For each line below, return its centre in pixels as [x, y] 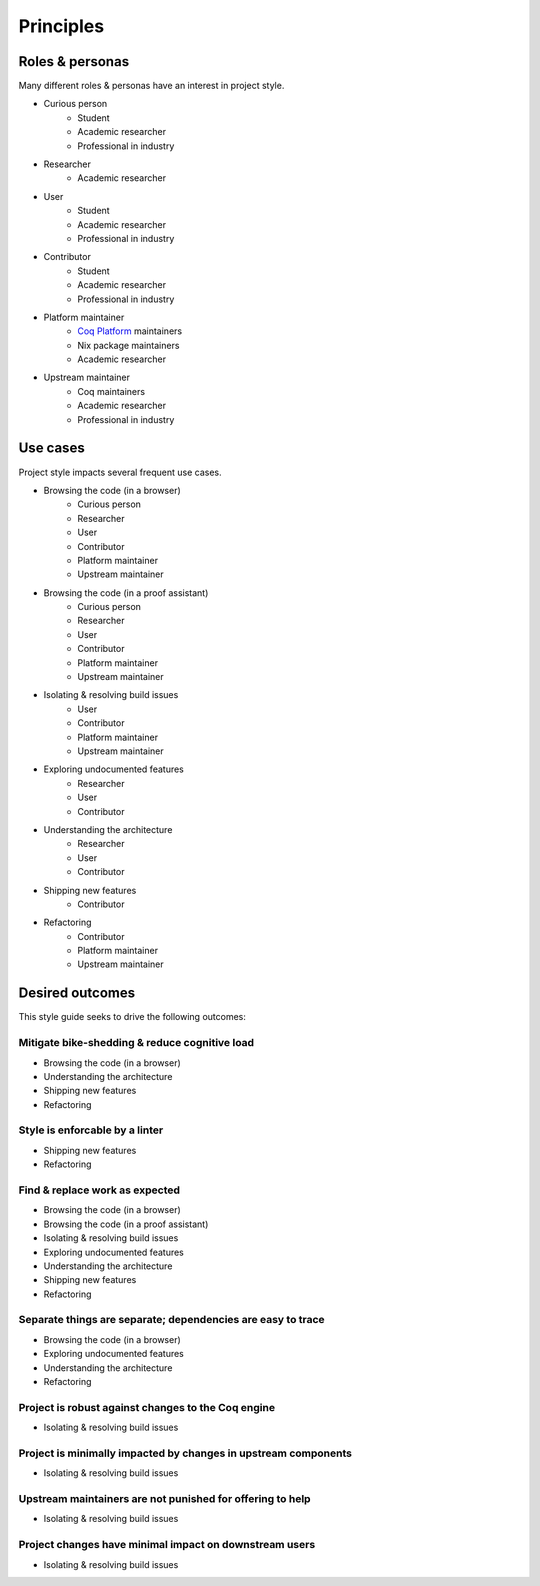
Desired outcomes [76, 993]
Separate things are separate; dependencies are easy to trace [171, 1320]
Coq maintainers [111, 391]
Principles [61, 26]
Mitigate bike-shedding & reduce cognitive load [136, 1043]
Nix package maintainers [128, 345]
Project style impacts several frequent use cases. [120, 472]
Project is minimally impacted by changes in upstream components [185, 1453]
